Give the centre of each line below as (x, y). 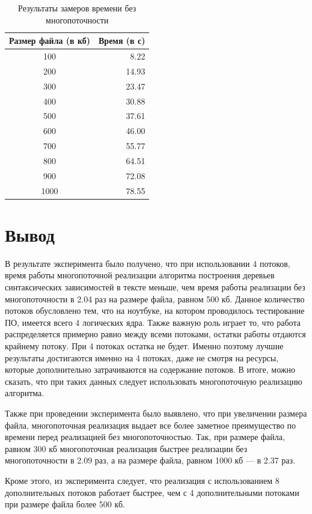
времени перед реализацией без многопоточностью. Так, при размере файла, (145, 437)
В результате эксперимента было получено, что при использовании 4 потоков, (148, 263)
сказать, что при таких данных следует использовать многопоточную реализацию (154, 381)
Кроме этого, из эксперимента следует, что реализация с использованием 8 (142, 480)
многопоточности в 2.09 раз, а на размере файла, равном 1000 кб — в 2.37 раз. (150, 460)
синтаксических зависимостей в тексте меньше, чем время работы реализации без (155, 287)
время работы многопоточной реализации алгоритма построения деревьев (140, 275)
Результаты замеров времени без (77, 8)
